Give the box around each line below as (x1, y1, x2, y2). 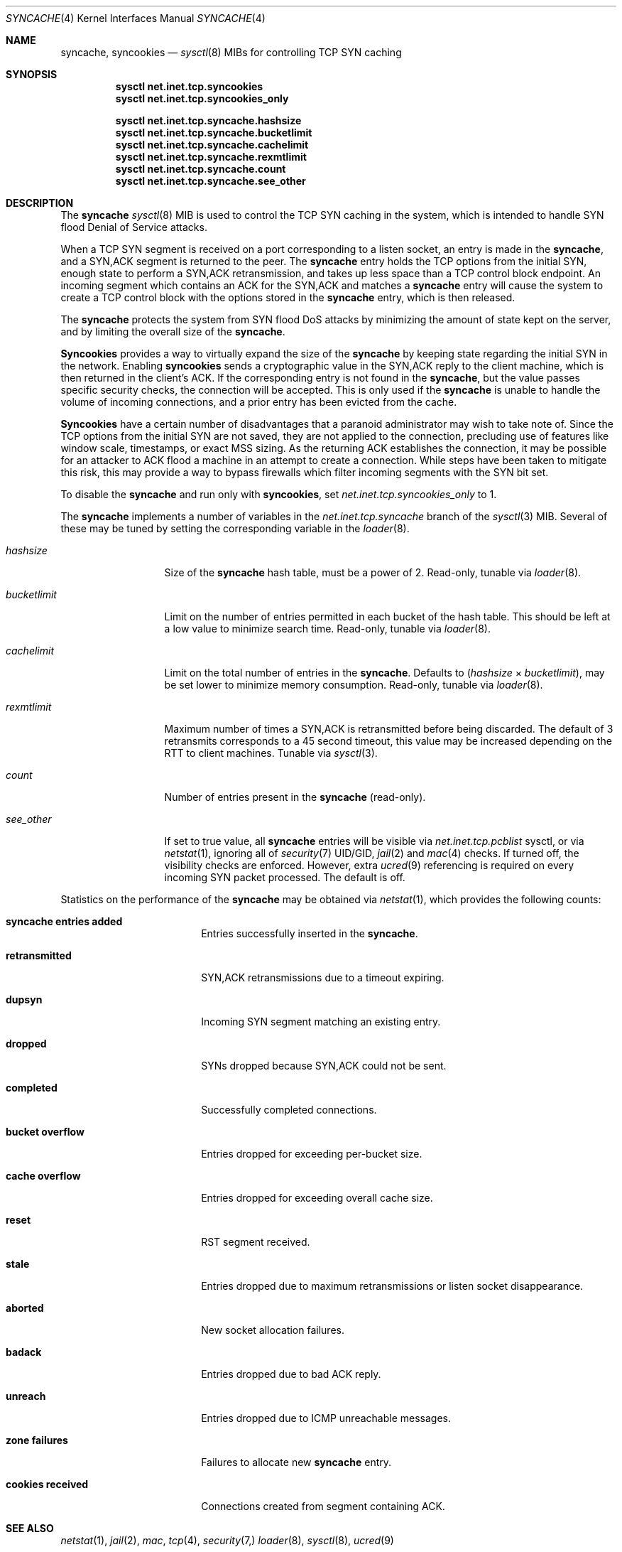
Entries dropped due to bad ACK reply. (201, 1368, 381, 1380)
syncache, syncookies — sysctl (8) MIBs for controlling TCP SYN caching (60, 46, 402, 58)
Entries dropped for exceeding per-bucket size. (201, 1148, 422, 1160)
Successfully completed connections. (201, 1104, 377, 1116)
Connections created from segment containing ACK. (201, 1500, 445, 1512)
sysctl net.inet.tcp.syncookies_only (115, 92, 289, 104)
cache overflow (6, 1170, 81, 1182)
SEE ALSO (6, 1522, 54, 1534)
